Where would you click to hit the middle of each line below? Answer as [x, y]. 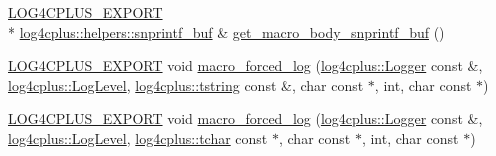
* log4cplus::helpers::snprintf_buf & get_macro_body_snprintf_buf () [226, 31]
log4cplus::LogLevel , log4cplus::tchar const [138, 137]
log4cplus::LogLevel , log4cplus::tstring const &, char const [186, 84]
